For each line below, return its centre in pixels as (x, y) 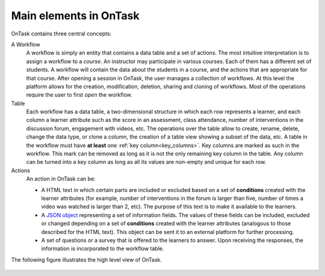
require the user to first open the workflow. (79, 95)
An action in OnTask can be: (61, 179)
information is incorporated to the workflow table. (103, 248)
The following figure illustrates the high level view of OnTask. (87, 259)
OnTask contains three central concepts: (61, 34)
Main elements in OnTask (75, 16)
